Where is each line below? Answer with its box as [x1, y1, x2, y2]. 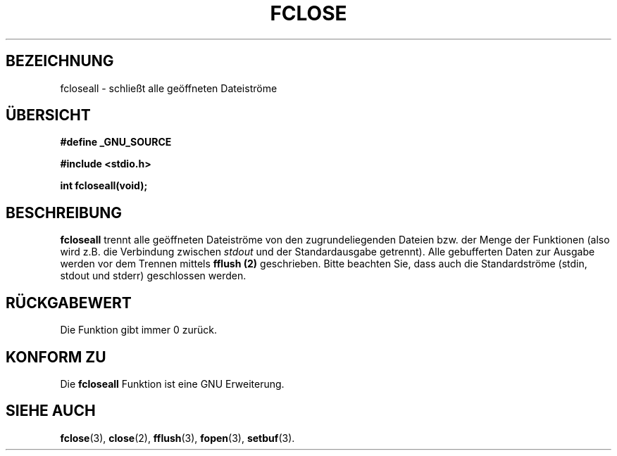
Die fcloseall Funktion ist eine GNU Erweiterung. [60, 377, 285, 390]
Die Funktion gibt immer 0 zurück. [60, 324, 217, 336]
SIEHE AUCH [6, 402, 96, 420]
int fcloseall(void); [60, 179, 148, 192]
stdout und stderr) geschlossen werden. [60, 270, 247, 282]
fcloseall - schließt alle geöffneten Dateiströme [60, 82, 278, 94]
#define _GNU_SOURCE [60, 136, 172, 148]
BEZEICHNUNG [6, 52, 114, 70]
